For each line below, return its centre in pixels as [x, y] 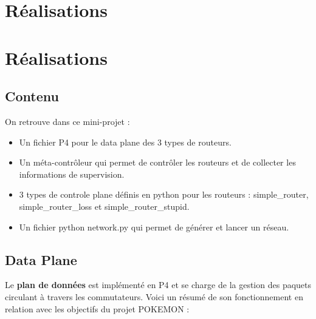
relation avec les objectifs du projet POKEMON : [97, 308]
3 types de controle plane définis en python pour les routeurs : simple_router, [164, 194]
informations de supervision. [72, 174]
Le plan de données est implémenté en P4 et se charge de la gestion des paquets [158, 285]
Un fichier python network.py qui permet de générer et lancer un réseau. [154, 227]
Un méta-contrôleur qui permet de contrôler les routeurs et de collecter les [157, 162]
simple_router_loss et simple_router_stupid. [104, 206]
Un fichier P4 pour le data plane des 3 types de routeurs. [125, 142]
